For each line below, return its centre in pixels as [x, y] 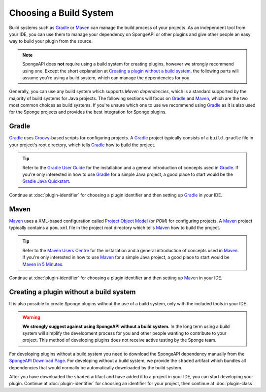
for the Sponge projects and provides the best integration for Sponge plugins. [88, 112]
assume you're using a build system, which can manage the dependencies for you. [106, 78]
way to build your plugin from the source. [51, 41]
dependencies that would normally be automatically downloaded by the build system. [96, 367]
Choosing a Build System [61, 13]
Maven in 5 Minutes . [43, 264]
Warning [31, 317]
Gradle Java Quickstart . [46, 181]
